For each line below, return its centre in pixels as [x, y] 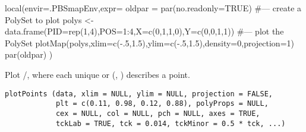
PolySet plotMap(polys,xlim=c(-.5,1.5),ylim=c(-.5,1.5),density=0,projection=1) [149, 43]
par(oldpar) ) [29, 54]
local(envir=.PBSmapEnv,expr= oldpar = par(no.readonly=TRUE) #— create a [153, 8]
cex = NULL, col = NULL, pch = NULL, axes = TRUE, [158, 113]
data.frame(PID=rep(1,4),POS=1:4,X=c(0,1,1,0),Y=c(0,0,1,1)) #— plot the [144, 31]
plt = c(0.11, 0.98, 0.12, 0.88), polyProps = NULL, [162, 104]
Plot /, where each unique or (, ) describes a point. [97, 74]
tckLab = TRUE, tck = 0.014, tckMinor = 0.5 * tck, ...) [171, 123]
